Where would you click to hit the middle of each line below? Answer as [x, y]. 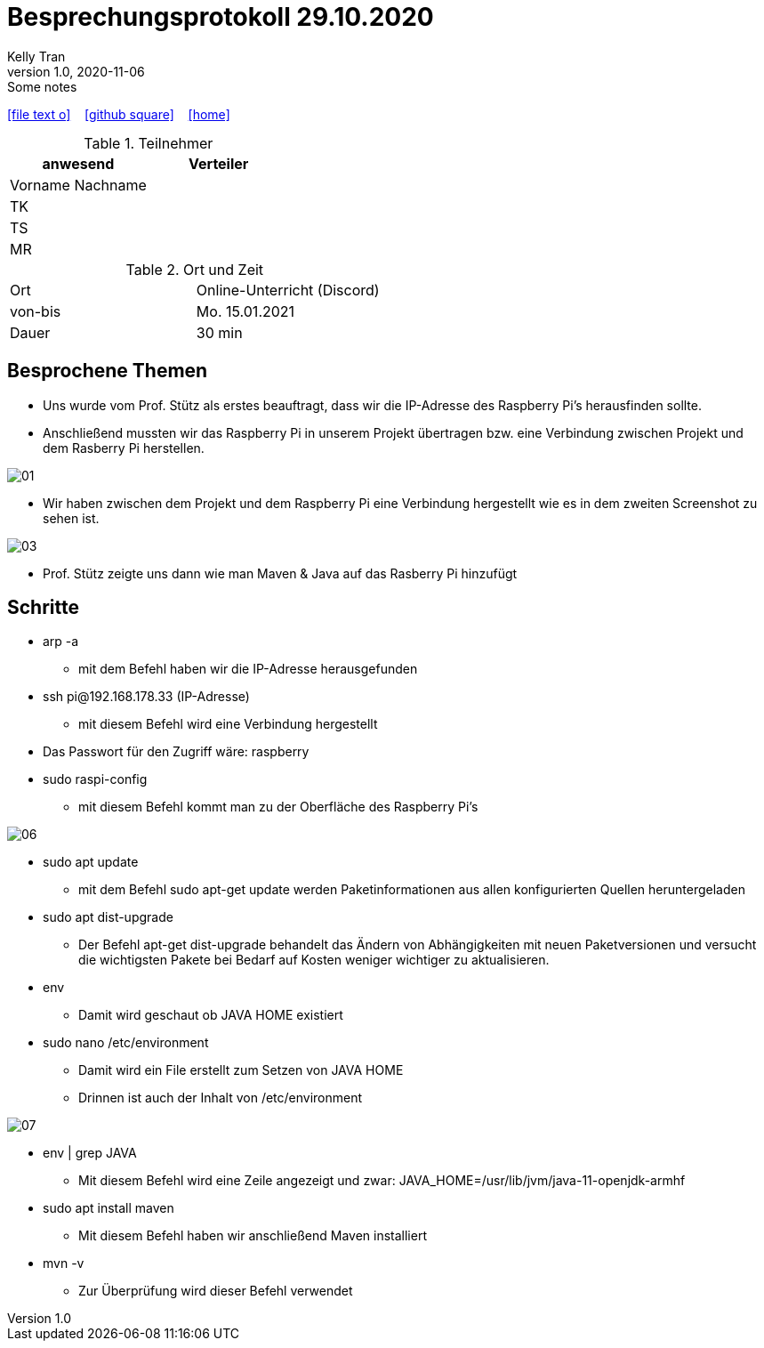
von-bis [36, 311]
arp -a [61, 642]
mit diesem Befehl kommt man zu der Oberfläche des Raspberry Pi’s [278, 807]
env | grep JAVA [90, 1153]
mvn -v [64, 1263]
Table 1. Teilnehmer [149, 143]
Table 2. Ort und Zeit [195, 269]
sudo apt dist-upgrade [108, 917]
